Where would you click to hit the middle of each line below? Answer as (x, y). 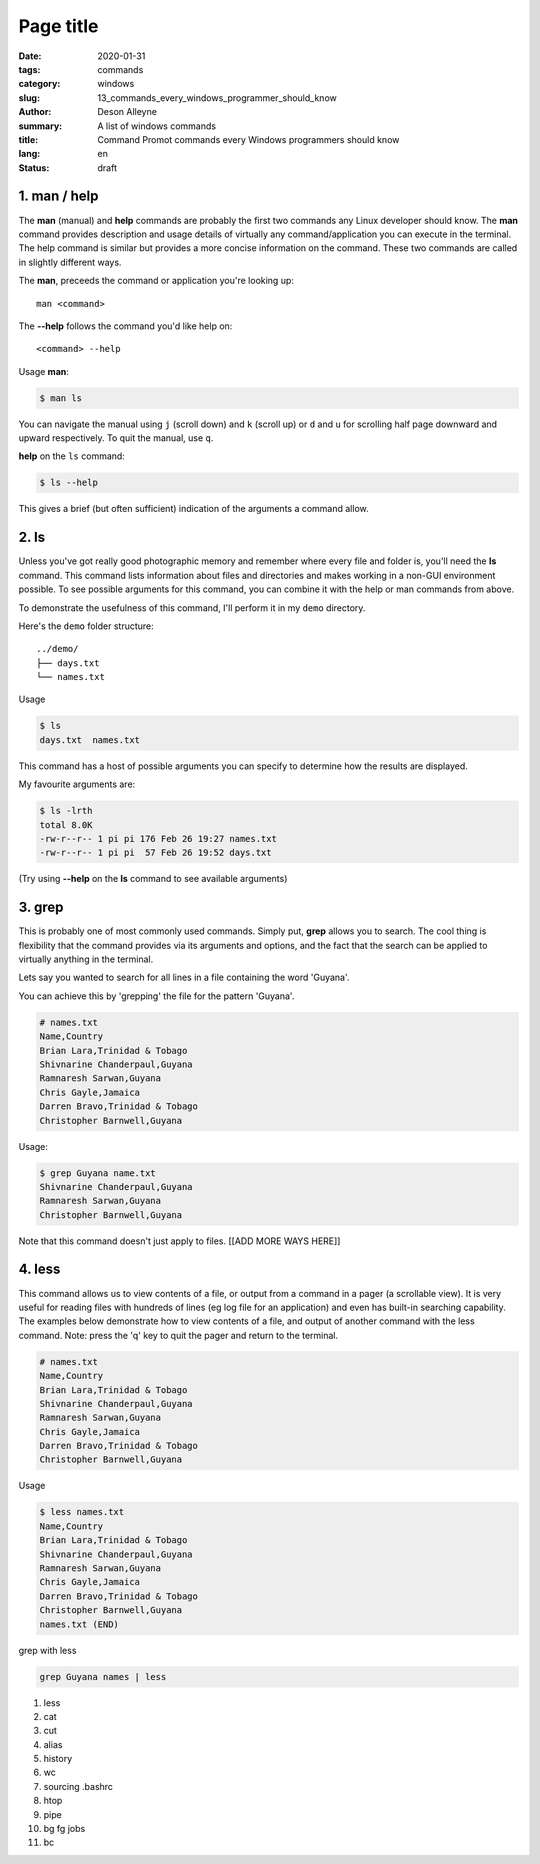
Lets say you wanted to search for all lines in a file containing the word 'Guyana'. (184, 977)
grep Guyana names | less (103, 1676)
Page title (58, 26)
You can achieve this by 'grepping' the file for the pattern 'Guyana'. (156, 996)
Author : (35, 112)
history (58, 1759)
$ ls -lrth (66, 811)
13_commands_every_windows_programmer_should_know (217, 97)
